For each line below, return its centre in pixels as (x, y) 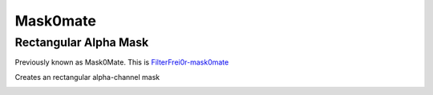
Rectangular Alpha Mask (82, 42)
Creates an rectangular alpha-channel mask (87, 77)
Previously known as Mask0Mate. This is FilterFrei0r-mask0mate (122, 62)
